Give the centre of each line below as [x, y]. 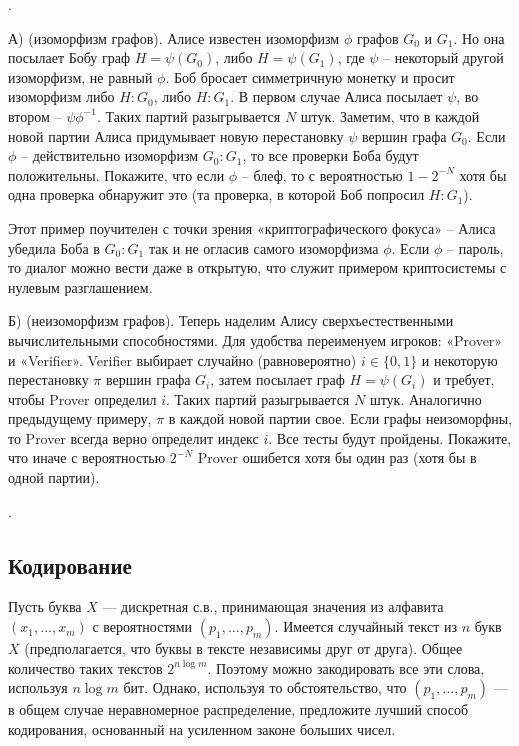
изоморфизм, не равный [80, 76]
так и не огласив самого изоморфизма [263, 247]
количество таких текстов [85, 667]
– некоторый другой [443, 57]
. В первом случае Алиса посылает [336, 96]
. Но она [479, 37]
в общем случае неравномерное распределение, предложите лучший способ [238, 709]
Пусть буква [45, 606]
